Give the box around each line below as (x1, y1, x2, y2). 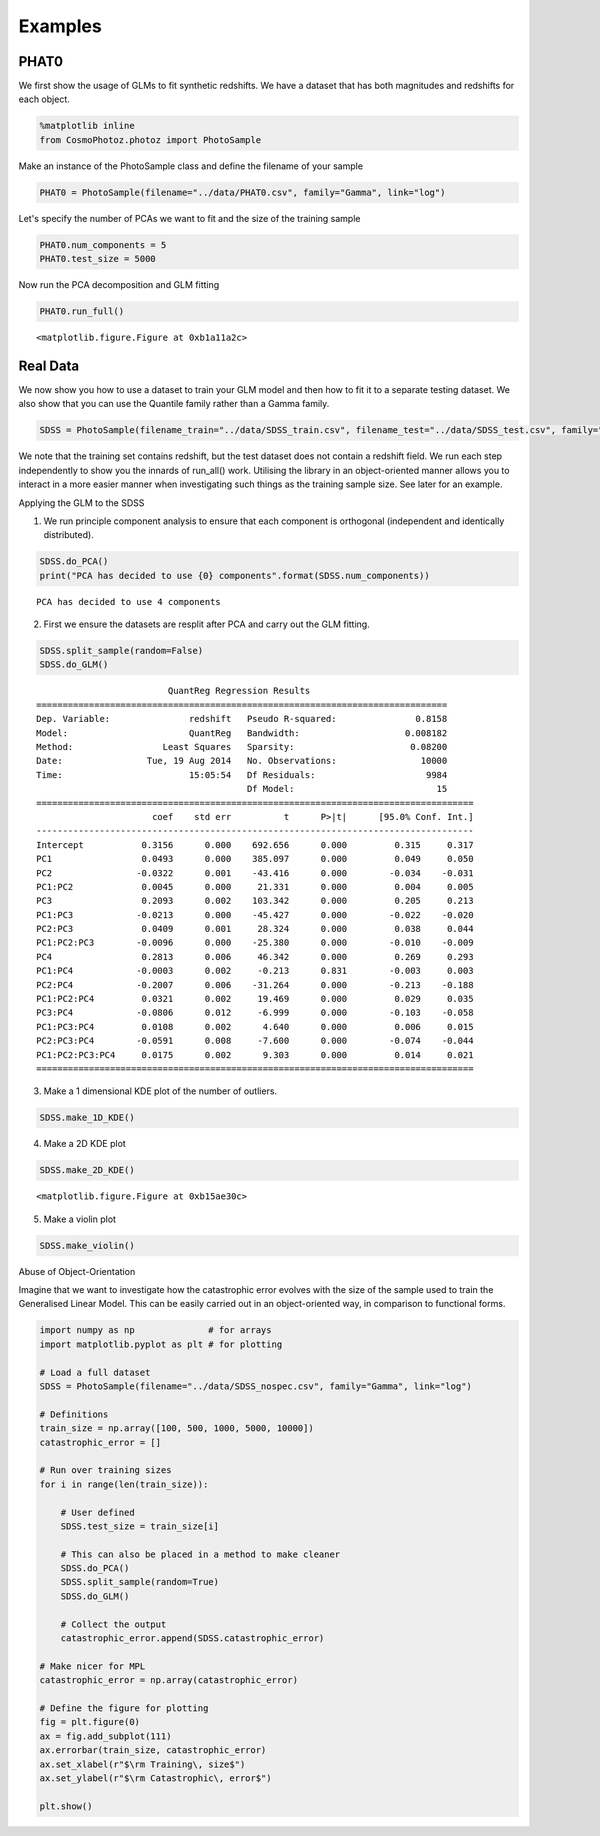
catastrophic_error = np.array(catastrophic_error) (39, 1675, 299, 1686)
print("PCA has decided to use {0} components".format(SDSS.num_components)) (39, 570, 430, 581)
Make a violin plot (43, 1213, 117, 1225)
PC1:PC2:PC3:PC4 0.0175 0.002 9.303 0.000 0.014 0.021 (36, 1049, 474, 1060)
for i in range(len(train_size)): (39, 1478, 209, 1490)
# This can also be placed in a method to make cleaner (60, 1548, 341, 1560)
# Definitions (39, 1408, 109, 1420)
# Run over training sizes (39, 1465, 172, 1476)
